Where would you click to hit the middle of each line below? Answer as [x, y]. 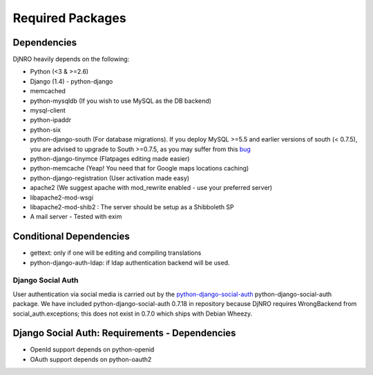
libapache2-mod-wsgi [61, 198]
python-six [46, 129]
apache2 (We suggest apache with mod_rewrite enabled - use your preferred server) [151, 188]
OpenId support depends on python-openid [92, 349]
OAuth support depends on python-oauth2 [91, 359]
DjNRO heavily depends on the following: [71, 59]
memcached [48, 91]
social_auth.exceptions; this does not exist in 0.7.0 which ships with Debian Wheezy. [132, 314]
